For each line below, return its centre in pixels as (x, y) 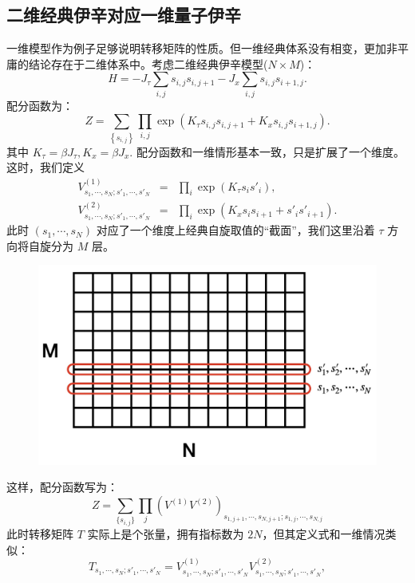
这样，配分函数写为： (62, 487)
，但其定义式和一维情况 (324, 534)
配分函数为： (40, 105)
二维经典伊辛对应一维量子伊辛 (124, 15)
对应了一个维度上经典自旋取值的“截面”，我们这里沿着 (235, 230)
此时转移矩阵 (40, 534)
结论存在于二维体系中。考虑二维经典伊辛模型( (148, 63)
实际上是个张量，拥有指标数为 (166, 534)
